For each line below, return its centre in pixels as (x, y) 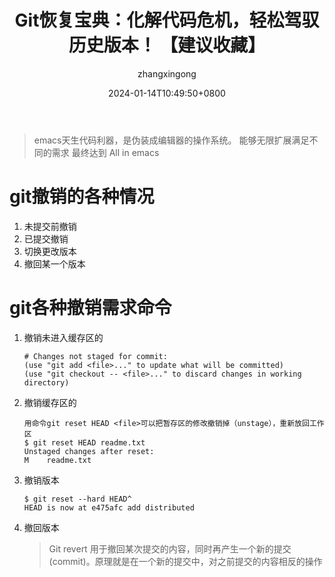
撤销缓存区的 (50, 402)
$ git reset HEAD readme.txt (84, 442)
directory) (46, 382)
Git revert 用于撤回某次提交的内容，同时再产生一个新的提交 (170, 548)
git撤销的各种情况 (82, 197)
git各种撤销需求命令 (90, 308)
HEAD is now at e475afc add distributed (109, 507)
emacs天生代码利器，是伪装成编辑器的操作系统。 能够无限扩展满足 (171, 140)
